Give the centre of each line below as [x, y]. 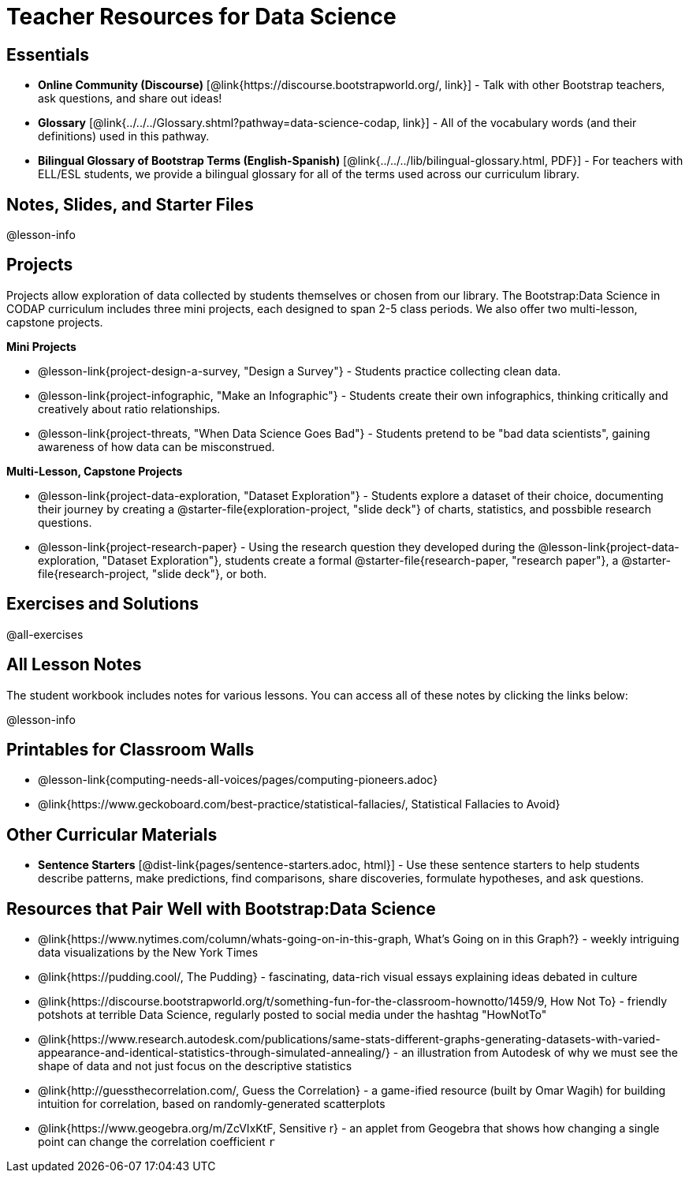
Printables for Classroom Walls [130, 749]
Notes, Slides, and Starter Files [130, 204]
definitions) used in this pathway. [124, 136]
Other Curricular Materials [112, 834]
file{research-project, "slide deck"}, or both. [153, 573]
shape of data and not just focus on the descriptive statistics [195, 1066]
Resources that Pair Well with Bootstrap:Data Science [221, 909]
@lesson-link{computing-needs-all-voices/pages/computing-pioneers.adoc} [238, 780]
